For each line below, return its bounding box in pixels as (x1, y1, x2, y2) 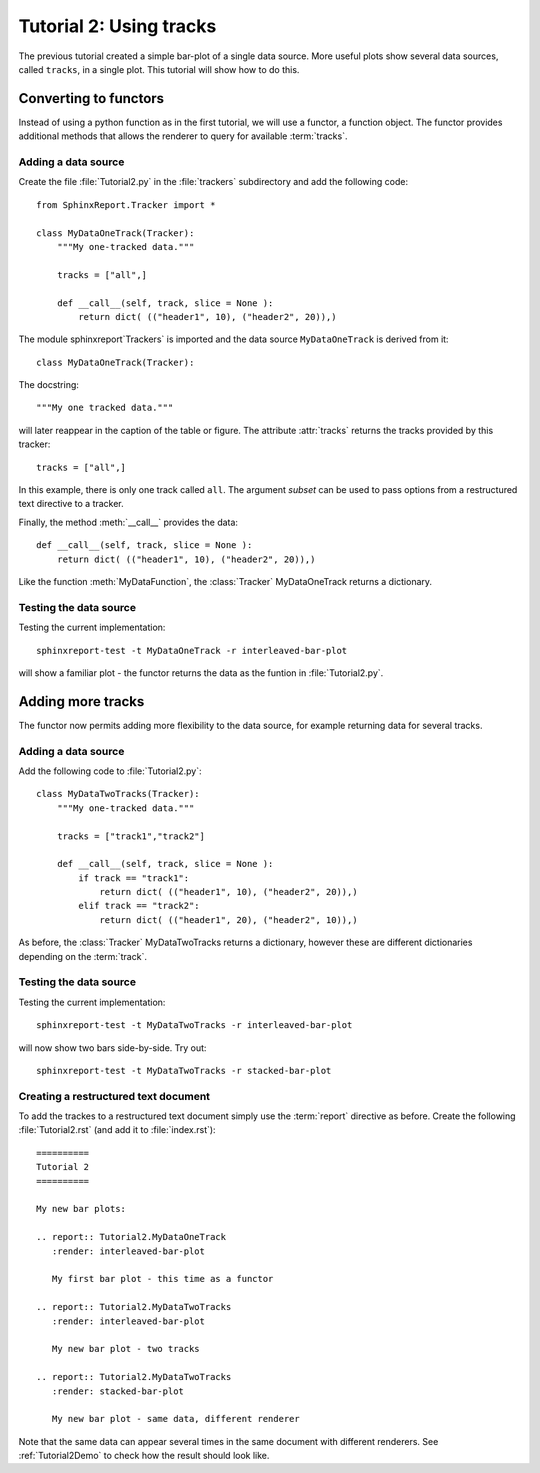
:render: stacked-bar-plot (51, 1385, 185, 1397)
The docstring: (18, 379, 80, 391)
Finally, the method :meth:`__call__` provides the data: (18, 516, 239, 528)
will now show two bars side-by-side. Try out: (18, 1041, 207, 1054)
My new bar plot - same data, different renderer (51, 1413, 300, 1425)
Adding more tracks (18, 693, 145, 710)
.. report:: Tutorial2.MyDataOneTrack (36, 1231, 227, 1243)
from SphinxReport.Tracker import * (36, 199, 216, 210)
